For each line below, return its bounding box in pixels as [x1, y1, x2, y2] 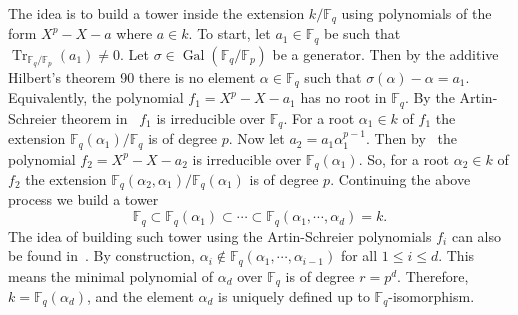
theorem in [61, 107, 128, 128]
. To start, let [188, 23, 271, 44]
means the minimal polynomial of [8, 265, 214, 286]
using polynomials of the [341, 3, 492, 23]
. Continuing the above [330, 169, 471, 190]
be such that [324, 23, 401, 44]
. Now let [228, 128, 285, 149]
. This [438, 245, 475, 266]
